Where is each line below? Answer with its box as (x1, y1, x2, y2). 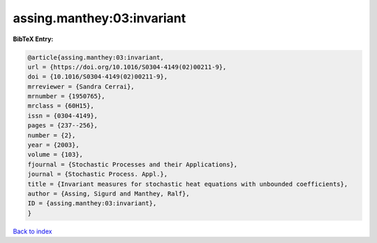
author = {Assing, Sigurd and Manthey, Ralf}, (27, 190, 190, 198)
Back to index (13, 227, 52, 235)
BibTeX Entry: (13, 35, 54, 43)
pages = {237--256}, (27, 122, 98, 130)
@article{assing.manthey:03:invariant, (27, 53, 164, 61)
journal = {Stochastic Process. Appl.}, (27, 171, 168, 178)
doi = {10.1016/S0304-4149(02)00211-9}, (27, 73, 168, 81)
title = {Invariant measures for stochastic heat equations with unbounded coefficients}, (27, 180, 348, 188)
